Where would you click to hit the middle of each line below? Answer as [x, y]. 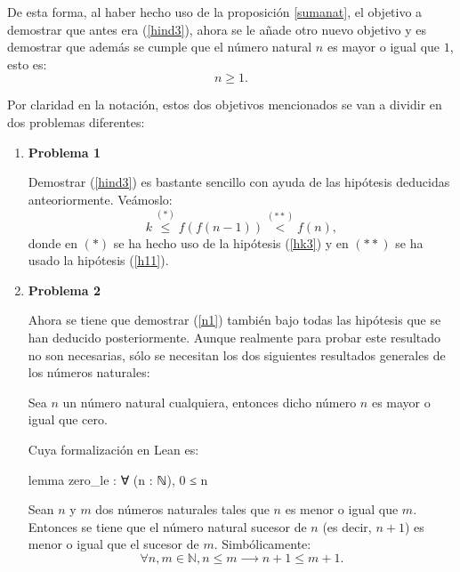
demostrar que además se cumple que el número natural [160, 47]
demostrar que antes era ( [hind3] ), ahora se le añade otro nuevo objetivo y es [217, 29]
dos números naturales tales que [182, 509]
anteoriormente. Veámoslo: [100, 199]
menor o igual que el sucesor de [113, 544]
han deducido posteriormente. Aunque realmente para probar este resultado [234, 337]
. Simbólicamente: [262, 544]
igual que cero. [68, 419]
